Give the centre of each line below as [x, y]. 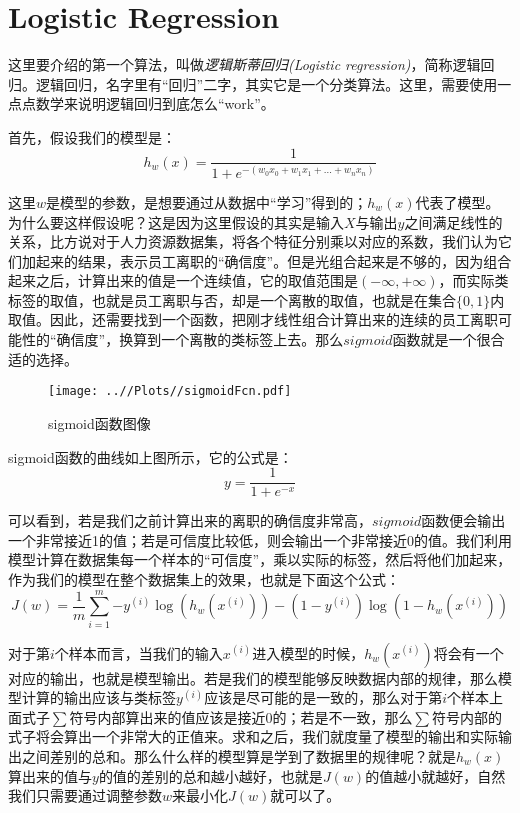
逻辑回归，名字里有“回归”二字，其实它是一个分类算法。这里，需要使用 [266, 83]
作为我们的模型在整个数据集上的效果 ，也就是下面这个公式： [204, 578]
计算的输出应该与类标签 [98, 697]
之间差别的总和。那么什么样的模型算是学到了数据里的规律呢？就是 [238, 756]
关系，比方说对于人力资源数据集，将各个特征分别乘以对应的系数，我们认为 [253, 241]
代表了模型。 [457, 201]
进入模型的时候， [308, 652]
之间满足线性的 [453, 221]
